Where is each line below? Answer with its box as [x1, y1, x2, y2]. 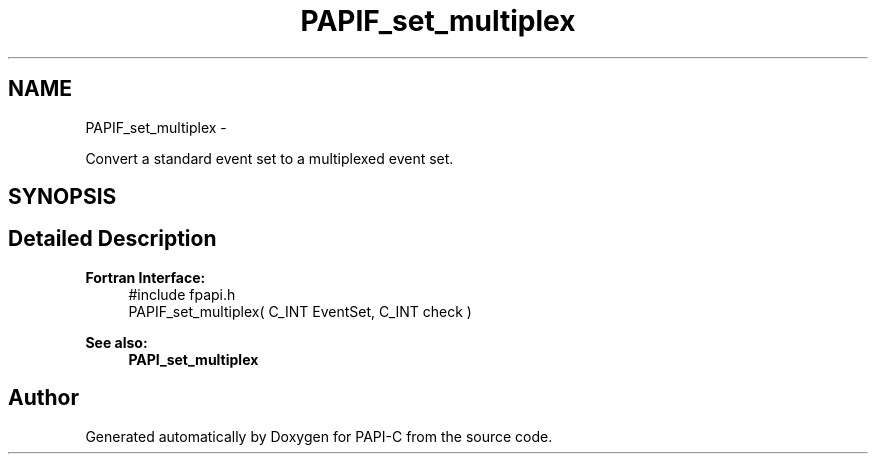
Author [8, 385, 79, 411]
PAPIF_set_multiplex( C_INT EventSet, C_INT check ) [128, 302, 472, 320]
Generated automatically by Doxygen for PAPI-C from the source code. [85, 427, 553, 445]
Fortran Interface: [85, 268, 206, 286]
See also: [85, 333, 148, 351]
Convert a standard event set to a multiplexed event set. [85, 149, 454, 167]
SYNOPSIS [8, 184, 117, 210]
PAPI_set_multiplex [128, 350, 259, 368]
